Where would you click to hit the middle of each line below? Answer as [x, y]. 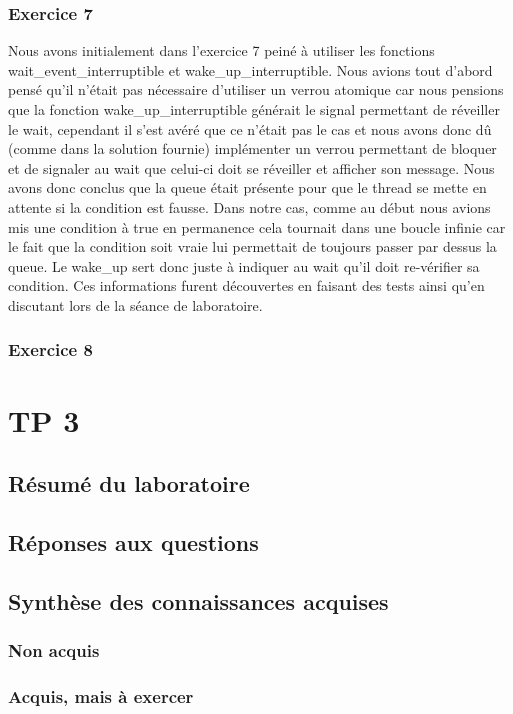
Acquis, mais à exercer [101, 695]
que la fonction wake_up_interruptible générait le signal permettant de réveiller [254, 109]
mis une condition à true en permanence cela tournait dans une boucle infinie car [257, 226]
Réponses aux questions [133, 541]
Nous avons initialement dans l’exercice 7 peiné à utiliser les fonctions [221, 50]
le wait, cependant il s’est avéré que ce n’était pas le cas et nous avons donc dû [250, 128]
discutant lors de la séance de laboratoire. [135, 304]
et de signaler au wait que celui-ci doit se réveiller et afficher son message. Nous [251, 167]
